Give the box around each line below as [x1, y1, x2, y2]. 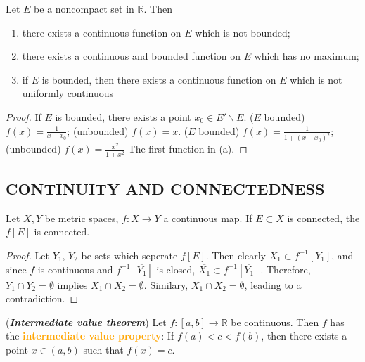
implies [57, 277, 88, 292]
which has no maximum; [254, 49, 359, 63]
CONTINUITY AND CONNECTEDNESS [6, 177, 325, 199]
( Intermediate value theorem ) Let [6, 314, 167, 329]
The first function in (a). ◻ [128, 141, 248, 156]
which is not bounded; [195, 25, 290, 39]
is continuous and [37, 261, 113, 276]
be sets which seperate [81, 247, 178, 262]
